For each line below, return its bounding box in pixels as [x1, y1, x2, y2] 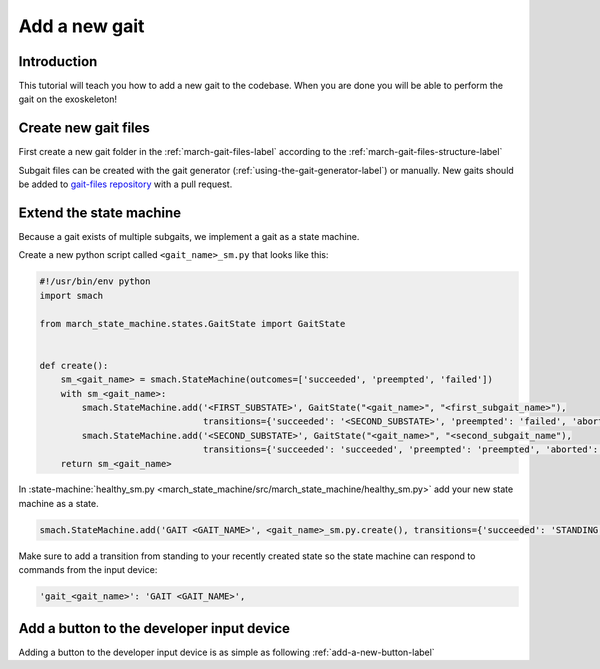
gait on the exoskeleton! [18, 93, 118, 105]
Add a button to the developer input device [18, 620, 290, 637]
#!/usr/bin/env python [39, 276, 151, 287]
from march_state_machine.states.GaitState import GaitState [39, 318, 346, 329]
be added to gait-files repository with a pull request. [18, 178, 233, 190]
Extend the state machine [18, 204, 182, 221]
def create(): [39, 360, 109, 371]
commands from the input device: [18, 564, 158, 576]
